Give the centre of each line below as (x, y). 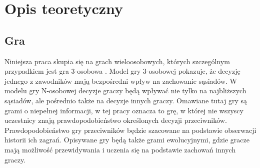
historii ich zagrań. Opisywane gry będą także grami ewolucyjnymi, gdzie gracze (127, 140)
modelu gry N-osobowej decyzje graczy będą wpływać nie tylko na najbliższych (125, 91)
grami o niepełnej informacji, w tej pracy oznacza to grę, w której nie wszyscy (124, 110)
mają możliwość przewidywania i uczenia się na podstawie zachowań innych (120, 149)
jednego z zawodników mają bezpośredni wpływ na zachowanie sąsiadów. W (121, 80)
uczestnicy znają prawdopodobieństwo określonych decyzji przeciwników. (116, 120)
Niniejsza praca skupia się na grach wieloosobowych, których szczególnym (117, 61)
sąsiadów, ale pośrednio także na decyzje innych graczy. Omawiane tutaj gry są (126, 100)
